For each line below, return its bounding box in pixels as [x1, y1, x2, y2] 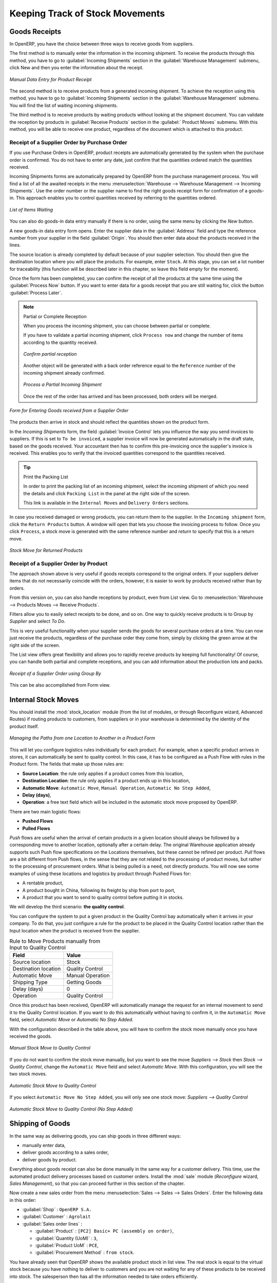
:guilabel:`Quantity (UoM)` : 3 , [35, 1235, 98, 1241]
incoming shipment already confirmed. [23, 370, 105, 376]
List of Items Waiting [9, 206, 53, 212]
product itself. [9, 723, 39, 729]
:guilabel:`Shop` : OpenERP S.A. [22, 1207, 92, 1213]
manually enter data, [22, 1142, 66, 1148]
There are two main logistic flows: [9, 808, 82, 814]
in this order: [9, 1197, 36, 1203]
